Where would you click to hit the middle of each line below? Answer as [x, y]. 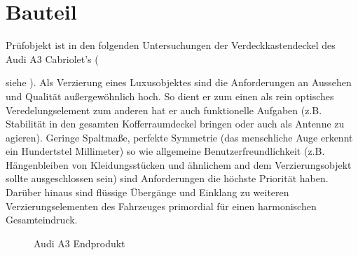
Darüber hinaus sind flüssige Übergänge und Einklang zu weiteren [147, 192]
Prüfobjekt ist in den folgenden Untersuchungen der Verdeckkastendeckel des [171, 45]
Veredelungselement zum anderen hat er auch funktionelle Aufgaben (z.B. [164, 110]
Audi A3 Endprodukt [80, 243]
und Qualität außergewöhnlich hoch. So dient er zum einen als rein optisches [170, 96]
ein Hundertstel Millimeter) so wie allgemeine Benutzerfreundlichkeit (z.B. [165, 151]
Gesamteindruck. [42, 220]
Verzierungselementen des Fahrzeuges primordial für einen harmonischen [161, 206]
